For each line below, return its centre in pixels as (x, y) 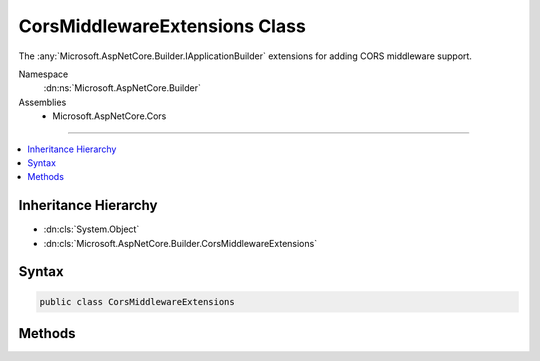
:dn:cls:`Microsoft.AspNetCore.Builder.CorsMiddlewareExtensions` (180, 243)
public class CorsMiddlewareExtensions (137, 301)
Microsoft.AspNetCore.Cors (109, 116)
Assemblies (42, 102)
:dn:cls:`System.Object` (91, 229)
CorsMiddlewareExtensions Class (162, 26)
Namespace (43, 74)
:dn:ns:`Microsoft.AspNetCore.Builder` (122, 88)
